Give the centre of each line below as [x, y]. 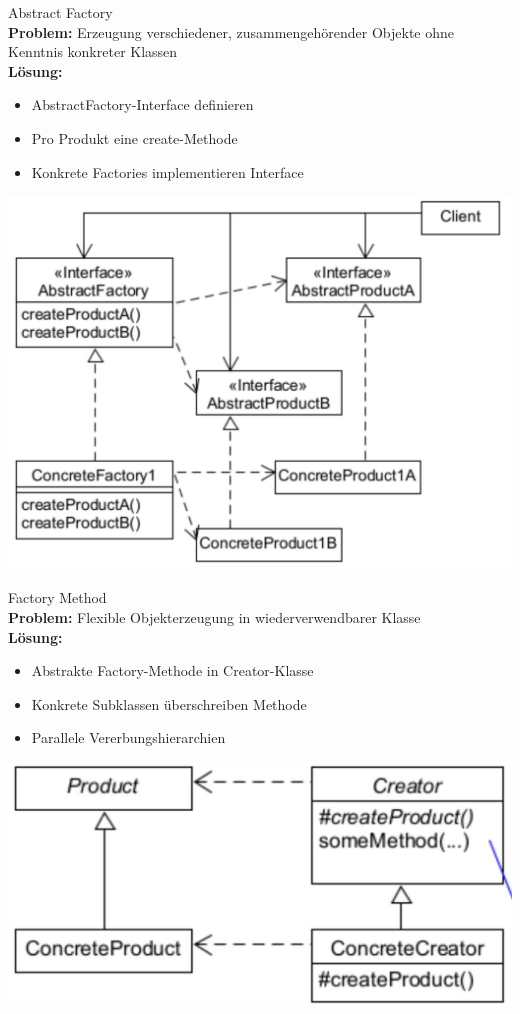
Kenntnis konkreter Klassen [93, 51]
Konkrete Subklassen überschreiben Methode [169, 703]
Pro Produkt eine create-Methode [134, 137]
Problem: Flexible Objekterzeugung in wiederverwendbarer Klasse [214, 616]
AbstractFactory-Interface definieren [142, 104]
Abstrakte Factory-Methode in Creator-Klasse [172, 670]
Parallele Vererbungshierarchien [128, 737]
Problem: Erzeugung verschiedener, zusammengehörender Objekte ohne [231, 31]
